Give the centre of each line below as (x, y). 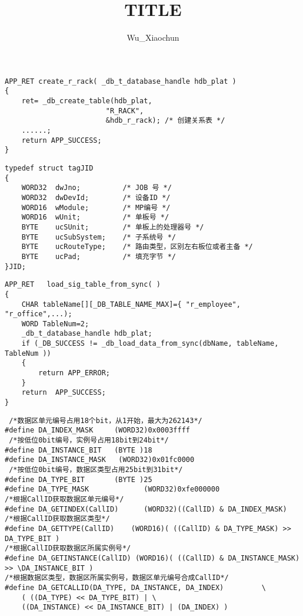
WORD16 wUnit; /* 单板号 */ (95, 217)
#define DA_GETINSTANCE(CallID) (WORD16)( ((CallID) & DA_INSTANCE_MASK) (152, 558)
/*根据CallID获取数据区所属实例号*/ (68, 548)
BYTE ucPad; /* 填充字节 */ (99, 256)
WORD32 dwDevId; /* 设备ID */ (96, 197)
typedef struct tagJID (49, 168)
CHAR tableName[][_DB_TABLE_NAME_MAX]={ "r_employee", (131, 304)
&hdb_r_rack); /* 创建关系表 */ (165, 121)
